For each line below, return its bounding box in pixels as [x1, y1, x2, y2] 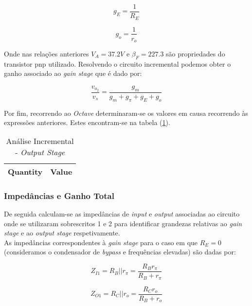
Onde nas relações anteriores [4, 49, 89, 59]
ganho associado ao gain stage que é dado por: [4, 68, 142, 78]
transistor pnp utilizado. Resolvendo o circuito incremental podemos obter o [4, 58, 231, 69]
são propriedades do [166, 49, 225, 59]
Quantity [8, 165, 43, 177]
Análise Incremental [6, 135, 74, 146]
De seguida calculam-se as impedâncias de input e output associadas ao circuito [4, 209, 240, 219]
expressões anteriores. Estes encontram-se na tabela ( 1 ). [4, 117, 170, 127]
